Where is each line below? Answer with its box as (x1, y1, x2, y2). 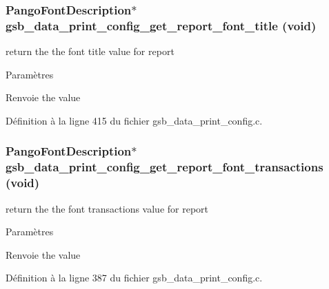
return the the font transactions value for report (6, 201, 209, 215)
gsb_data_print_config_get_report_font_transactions (6, 158, 323, 175)
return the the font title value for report (6, 44, 175, 58)
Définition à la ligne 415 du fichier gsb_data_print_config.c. (6, 113, 263, 127)
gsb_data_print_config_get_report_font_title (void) (6, 17, 317, 34)
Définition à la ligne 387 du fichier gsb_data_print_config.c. (6, 270, 263, 285)
